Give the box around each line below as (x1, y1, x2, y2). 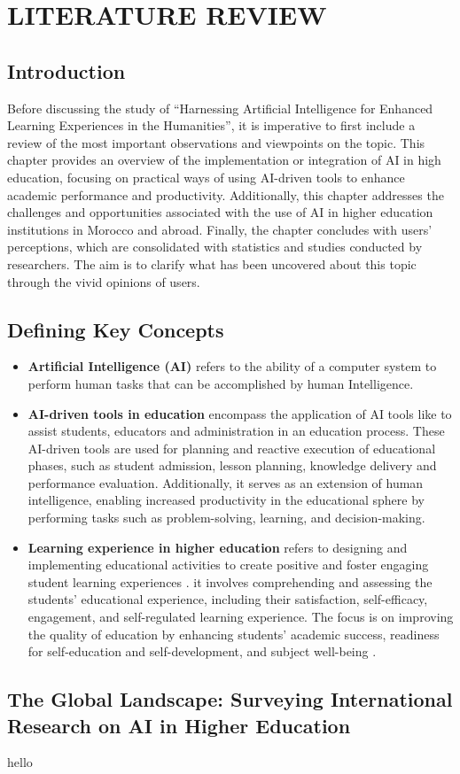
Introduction (7, 57, 126, 84)
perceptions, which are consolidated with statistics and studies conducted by (7, 237, 423, 256)
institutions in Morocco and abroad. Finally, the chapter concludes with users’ (7, 220, 433, 238)
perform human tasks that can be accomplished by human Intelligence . (27, 374, 414, 392)
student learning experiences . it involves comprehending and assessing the (27, 572, 433, 591)
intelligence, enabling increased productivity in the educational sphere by (27, 491, 425, 509)
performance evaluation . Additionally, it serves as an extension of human (27, 473, 424, 491)
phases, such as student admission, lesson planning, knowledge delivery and (27, 456, 437, 475)
